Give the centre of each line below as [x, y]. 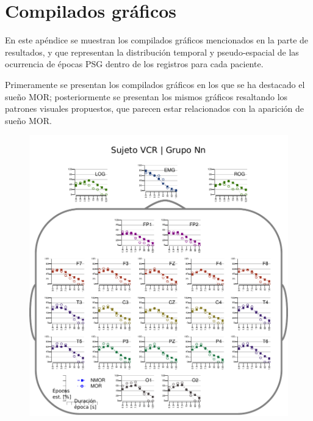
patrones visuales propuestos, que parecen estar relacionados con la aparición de [154, 108]
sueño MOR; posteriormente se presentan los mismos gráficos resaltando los [146, 96]
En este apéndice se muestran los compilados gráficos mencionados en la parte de [157, 40]
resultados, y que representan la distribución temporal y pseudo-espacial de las [152, 52]
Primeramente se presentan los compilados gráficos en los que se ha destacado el [155, 84]
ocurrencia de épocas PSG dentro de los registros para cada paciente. [134, 64]
